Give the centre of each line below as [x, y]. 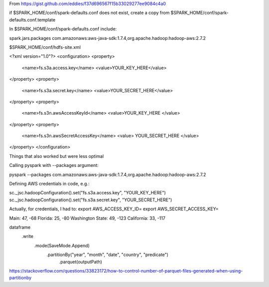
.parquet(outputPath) [80, 262]
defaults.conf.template [32, 19]
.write [27, 236]
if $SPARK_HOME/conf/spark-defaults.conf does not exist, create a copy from [89, 13]
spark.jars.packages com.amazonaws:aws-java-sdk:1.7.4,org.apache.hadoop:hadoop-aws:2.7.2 [108, 38]
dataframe [20, 227]
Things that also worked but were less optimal [57, 156]
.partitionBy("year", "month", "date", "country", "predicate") [108, 255]
